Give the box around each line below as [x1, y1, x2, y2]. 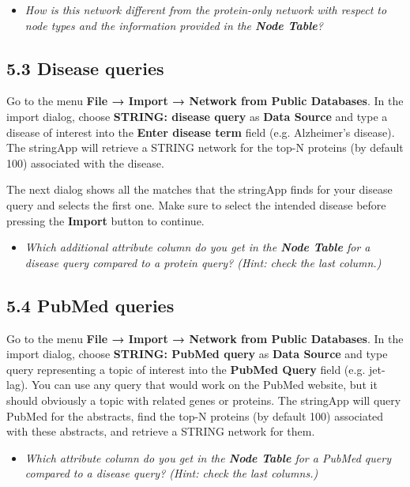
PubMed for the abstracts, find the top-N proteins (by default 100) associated [6, 407, 384, 424]
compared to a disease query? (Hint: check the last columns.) [24, 465, 318, 481]
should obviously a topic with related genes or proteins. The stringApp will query [6, 391, 401, 408]
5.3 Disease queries [6, 55, 164, 80]
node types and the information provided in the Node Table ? [24, 17, 323, 33]
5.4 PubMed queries [6, 293, 175, 317]
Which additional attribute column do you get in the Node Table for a [24, 239, 371, 255]
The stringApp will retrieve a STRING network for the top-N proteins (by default [6, 139, 404, 156]
